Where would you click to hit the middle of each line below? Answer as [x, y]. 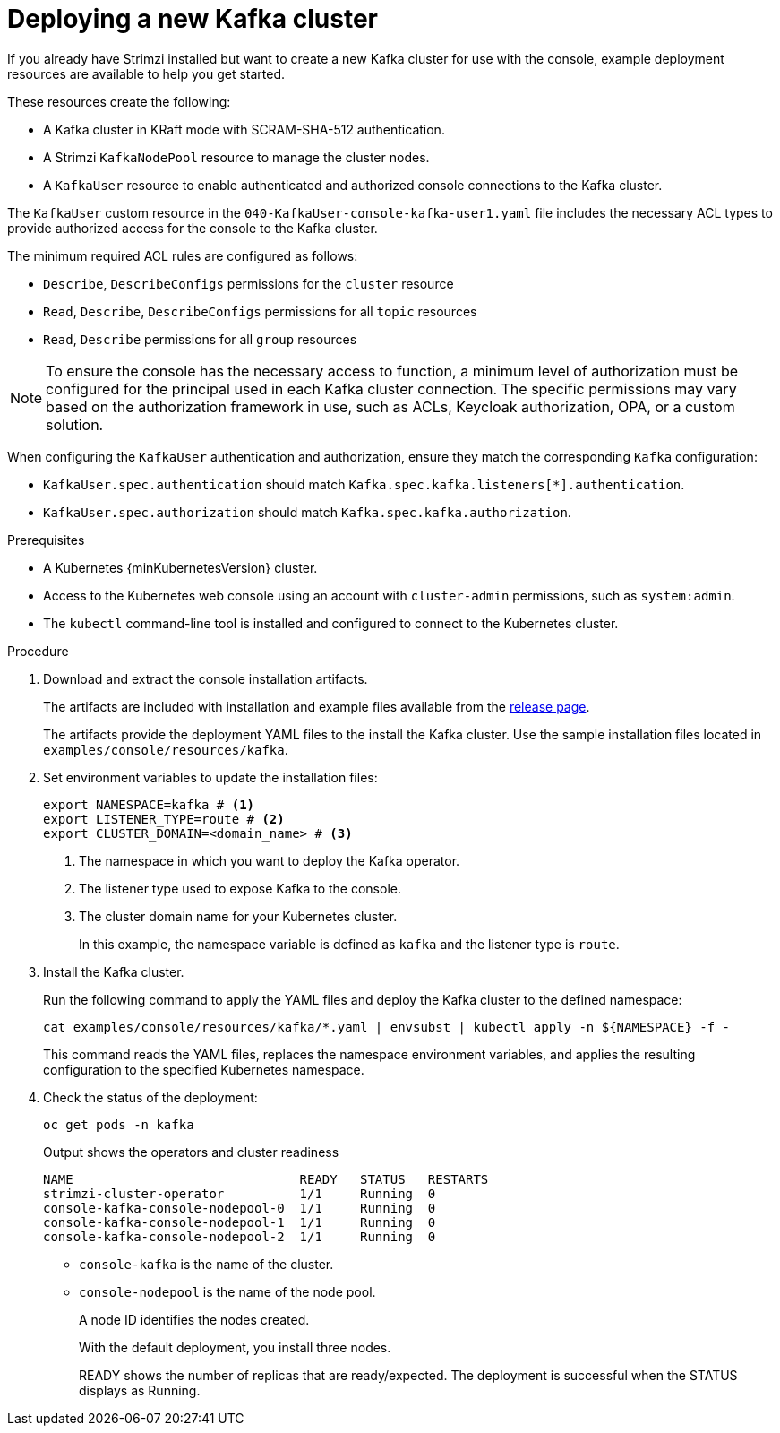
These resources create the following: [119, 101]
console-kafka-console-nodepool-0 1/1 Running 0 [240, 1208]
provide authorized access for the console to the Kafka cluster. [193, 228]
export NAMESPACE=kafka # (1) [149, 804]
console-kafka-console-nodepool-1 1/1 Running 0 [240, 1222]
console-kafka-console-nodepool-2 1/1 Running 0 [240, 1236]
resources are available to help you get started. [146, 73]
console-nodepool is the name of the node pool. [227, 1291]
